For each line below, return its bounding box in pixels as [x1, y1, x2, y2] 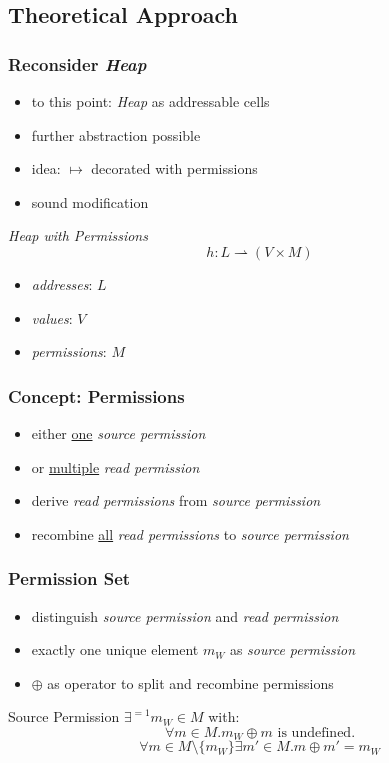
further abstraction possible [31, 124, 201, 145]
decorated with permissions [91, 158, 258, 179]
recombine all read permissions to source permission [31, 523, 349, 544]
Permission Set [8, 566, 131, 591]
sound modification [31, 191, 149, 212]
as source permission [229, 639, 356, 660]
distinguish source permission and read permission [31, 605, 339, 626]
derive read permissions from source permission [31, 490, 321, 511]
